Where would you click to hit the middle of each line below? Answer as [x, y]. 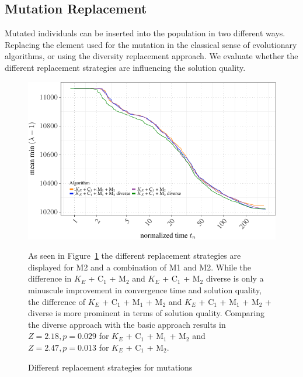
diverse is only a [235, 278]
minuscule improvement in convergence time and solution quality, [145, 289]
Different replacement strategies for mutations [110, 367]
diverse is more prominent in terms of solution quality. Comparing [146, 313]
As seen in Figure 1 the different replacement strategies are [135, 256]
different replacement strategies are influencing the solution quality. [125, 67]
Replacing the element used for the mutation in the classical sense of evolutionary [151, 44]
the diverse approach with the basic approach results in [127, 324]
